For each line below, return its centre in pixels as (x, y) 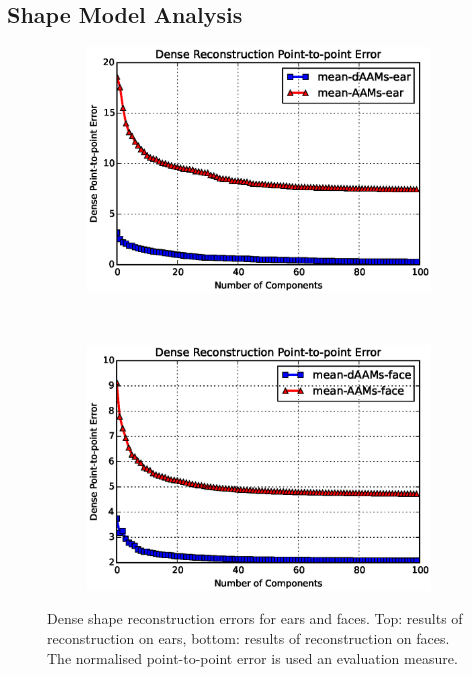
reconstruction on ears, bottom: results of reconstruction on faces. (248, 638)
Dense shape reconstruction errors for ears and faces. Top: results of (255, 618)
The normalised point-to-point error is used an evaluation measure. (252, 657)
